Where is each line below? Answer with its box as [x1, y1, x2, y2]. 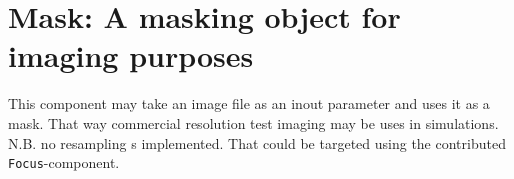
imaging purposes [8, 35, 254, 76]
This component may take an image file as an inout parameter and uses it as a [8, 93, 490, 114]
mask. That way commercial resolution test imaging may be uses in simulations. [8, 112, 499, 133]
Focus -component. [8, 152, 120, 173]
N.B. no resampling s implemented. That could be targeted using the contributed [8, 132, 506, 153]
